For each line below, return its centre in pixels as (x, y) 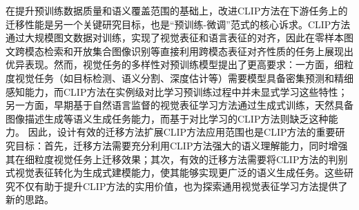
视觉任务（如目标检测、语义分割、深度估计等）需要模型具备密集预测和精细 (184, 77)
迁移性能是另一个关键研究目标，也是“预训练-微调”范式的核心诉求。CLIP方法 (178, 24)
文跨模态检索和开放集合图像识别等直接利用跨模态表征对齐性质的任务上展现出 (179, 51)
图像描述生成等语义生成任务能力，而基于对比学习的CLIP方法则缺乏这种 (167, 118)
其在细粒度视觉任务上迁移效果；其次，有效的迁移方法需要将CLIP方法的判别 (177, 159)
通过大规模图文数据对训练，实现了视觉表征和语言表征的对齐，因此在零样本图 (179, 38)
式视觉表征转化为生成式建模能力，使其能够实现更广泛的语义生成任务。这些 (175, 172)
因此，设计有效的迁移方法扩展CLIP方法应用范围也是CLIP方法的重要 (182, 132)
